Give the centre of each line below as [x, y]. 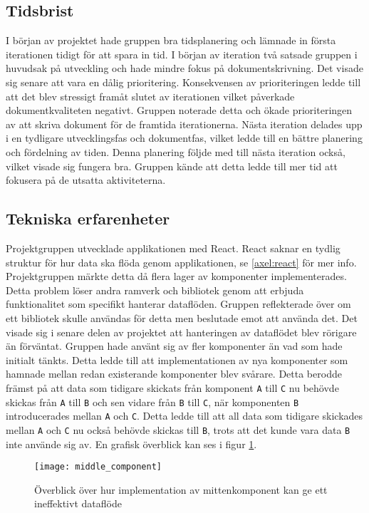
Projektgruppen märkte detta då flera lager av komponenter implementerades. [176, 276]
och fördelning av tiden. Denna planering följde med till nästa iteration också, [176, 151]
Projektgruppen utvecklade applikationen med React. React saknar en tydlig [173, 248]
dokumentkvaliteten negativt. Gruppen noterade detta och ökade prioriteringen [179, 110]
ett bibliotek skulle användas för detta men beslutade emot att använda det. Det [182, 317]
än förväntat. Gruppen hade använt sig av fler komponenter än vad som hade [174, 346]
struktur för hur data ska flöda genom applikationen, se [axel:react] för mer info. [181, 262]
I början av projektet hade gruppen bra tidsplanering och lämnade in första [171, 40]
